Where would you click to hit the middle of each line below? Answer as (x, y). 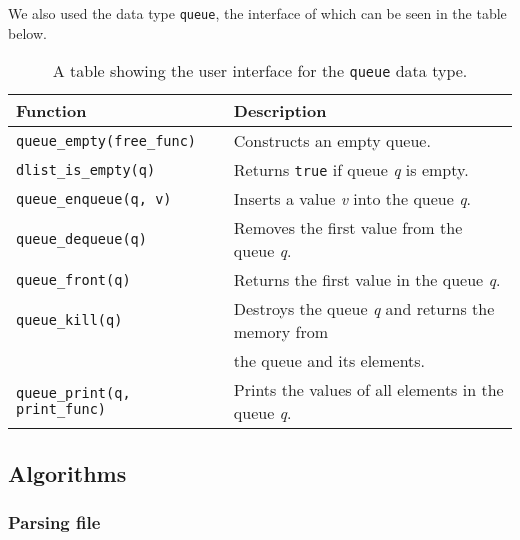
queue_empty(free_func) (106, 140)
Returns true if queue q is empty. (351, 170)
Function (51, 111)
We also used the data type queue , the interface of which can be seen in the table (257, 13)
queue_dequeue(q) (81, 239)
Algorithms (67, 472)
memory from (281, 332)
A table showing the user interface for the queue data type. (260, 71)
